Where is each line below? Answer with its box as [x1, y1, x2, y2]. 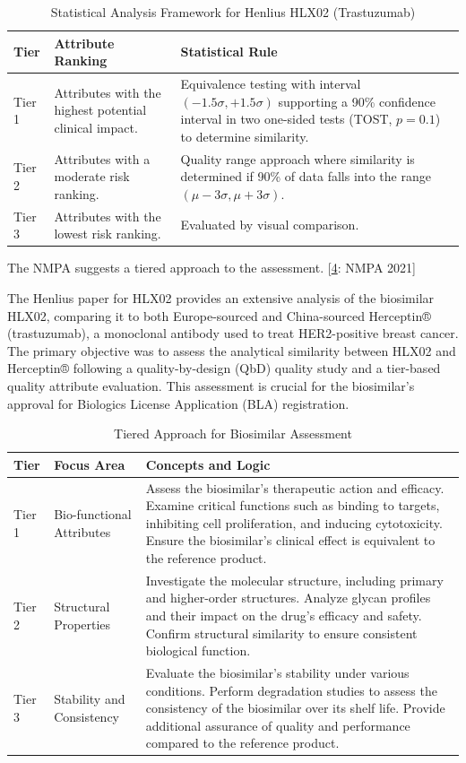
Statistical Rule [180, 42, 278, 61]
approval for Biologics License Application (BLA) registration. [7, 394, 349, 412]
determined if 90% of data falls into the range [180, 167, 431, 186]
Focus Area [54, 455, 125, 473]
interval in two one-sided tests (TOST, [180, 109, 393, 128]
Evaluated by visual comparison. [180, 215, 359, 234]
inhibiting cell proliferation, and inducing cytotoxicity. [145, 513, 443, 532]
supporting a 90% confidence [278, 91, 436, 110]
